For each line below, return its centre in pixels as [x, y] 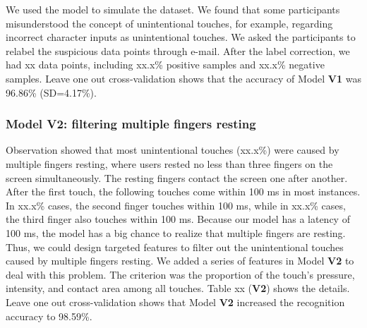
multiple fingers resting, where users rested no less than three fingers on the [169, 163]
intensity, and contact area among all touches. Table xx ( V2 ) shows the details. [178, 288]
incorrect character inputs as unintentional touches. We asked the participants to [181, 37]
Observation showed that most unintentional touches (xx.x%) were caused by [173, 150]
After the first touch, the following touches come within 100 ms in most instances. [183, 192]
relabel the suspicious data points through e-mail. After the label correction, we [178, 50]
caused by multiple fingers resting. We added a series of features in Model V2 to [180, 261]
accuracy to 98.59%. [49, 316]
